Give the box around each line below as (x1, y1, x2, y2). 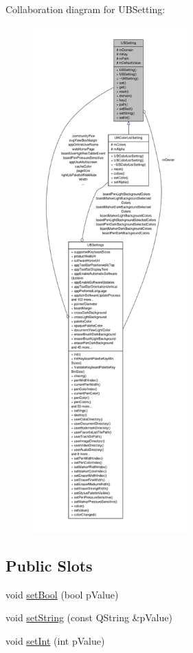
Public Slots (5, 554, 93, 576)
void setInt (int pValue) (5, 633, 105, 647)
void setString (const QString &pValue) (5, 610, 172, 625)
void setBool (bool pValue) (5, 587, 119, 601)
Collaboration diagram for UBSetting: (5, 2, 166, 16)
